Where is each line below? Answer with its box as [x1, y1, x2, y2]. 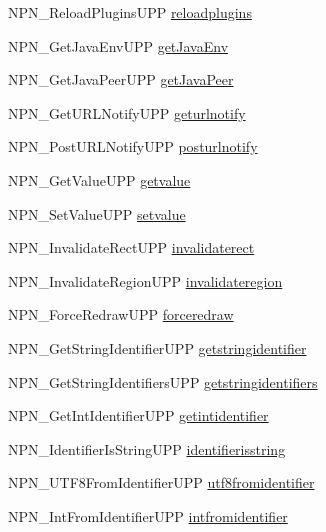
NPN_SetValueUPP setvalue [8, 203, 186, 224]
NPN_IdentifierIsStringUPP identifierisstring [8, 438, 286, 459]
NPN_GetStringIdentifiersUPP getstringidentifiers [8, 371, 318, 392]
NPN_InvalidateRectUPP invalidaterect [8, 237, 255, 258]
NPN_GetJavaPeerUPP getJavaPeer [8, 69, 234, 90]
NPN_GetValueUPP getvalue [8, 169, 191, 190]
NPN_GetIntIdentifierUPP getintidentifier [8, 405, 269, 426]
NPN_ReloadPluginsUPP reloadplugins [8, 2, 252, 22]
